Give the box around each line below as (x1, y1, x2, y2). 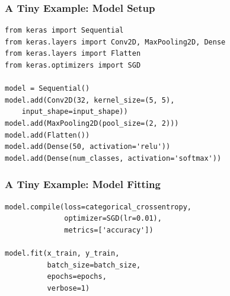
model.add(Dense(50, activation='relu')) (5, 142, 171, 151)
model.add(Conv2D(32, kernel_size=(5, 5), (5, 96, 175, 104)
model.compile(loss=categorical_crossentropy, (5, 202, 191, 211)
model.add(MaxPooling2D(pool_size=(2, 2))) (5, 119, 179, 128)
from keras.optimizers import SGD (5, 61, 141, 69)
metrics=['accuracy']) (64, 225, 154, 234)
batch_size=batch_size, (47, 260, 141, 269)
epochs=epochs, (47, 272, 107, 281)
